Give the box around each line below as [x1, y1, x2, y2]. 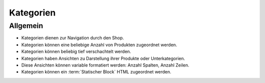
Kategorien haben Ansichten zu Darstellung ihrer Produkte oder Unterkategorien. [21, 55, 185, 61]
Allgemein [9, 21, 44, 30]
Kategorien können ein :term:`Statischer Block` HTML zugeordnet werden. [21, 69, 172, 75]
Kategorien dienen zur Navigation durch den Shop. [21, 35, 124, 41]
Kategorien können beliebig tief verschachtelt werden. [21, 49, 132, 54]
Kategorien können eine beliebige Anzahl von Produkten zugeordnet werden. [21, 42, 178, 48]
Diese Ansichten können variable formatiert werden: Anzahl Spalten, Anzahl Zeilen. [21, 62, 189, 68]
